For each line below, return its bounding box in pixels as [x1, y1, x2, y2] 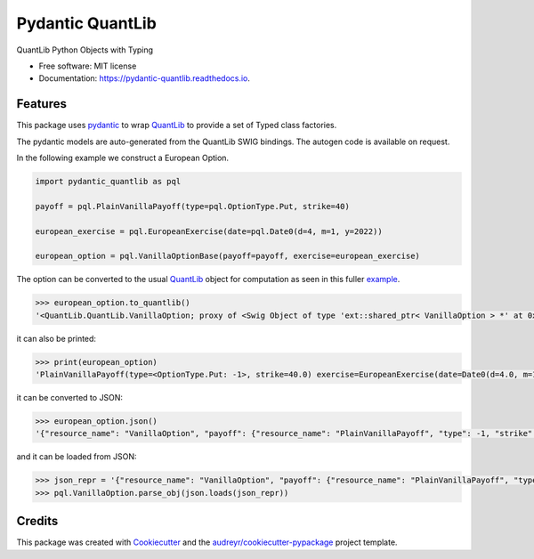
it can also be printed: [16, 333, 97, 344]
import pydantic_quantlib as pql [35, 176, 182, 186]
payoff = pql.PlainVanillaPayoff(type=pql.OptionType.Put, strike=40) [35, 201, 351, 211]
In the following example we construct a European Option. [16, 152, 230, 164]
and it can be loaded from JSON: [16, 451, 137, 462]
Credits [16, 514, 59, 529]
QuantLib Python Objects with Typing [16, 45, 154, 55]
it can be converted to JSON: [16, 393, 124, 403]
